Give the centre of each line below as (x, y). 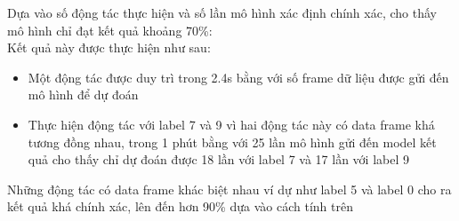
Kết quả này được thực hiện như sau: (109, 47)
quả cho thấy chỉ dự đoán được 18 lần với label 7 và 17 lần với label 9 (218, 159)
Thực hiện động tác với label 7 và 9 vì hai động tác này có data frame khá (231, 124)
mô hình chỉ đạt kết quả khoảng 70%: (110, 30)
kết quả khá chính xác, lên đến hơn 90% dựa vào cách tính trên (180, 206)
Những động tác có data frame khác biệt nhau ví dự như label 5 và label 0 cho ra (229, 189)
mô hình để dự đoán (83, 95)
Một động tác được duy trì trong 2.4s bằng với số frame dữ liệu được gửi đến (238, 77)
